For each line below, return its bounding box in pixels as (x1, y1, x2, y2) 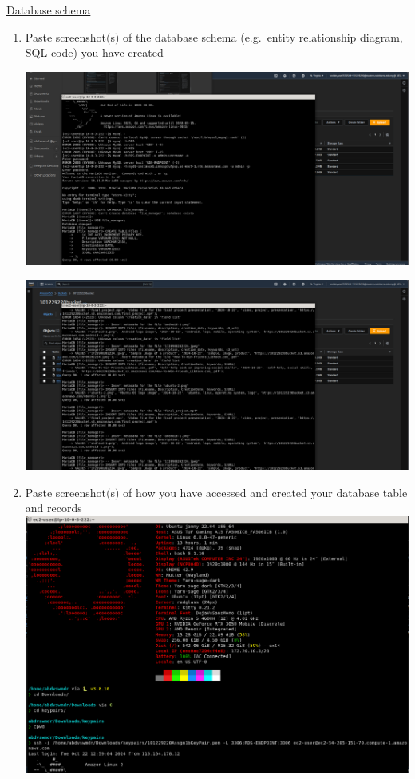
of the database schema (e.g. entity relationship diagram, (123, 28, 403, 45)
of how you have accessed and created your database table (123, 483, 408, 500)
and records (25, 499, 82, 516)
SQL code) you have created (25, 44, 164, 61)
